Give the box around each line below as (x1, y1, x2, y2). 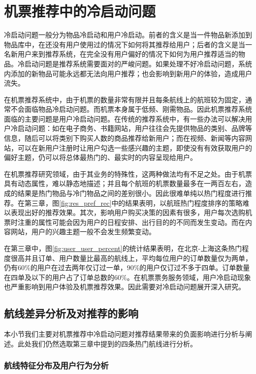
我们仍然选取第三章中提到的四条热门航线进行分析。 (31, 338, 197, 348)
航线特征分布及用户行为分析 (4, 359, 109, 372)
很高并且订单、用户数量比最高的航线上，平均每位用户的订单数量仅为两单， (10, 252, 252, 263)
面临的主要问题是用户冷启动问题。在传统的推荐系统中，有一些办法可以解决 (4, 113, 245, 124)
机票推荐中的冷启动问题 (4, 1, 156, 21)
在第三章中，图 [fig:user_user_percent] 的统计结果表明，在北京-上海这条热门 (4, 243, 242, 253)
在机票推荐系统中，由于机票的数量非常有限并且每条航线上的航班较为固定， (4, 94, 245, 104)
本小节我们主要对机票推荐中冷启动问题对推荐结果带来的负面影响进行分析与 (4, 329, 245, 339)
